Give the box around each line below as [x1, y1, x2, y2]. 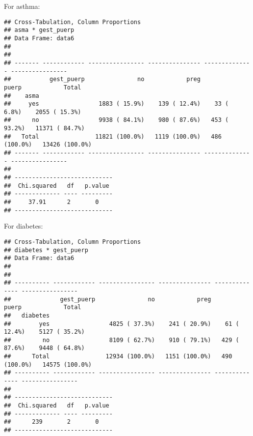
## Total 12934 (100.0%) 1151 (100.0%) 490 [4, 353, 232, 360]
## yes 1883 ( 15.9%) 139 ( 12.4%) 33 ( [4, 100, 229, 108]
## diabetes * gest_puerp [4, 246, 88, 254]
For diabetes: [4, 221, 43, 231]
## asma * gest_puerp [4, 27, 75, 34]
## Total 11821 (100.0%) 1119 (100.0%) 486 [4, 133, 222, 140]
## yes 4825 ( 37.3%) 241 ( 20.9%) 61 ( [4, 320, 239, 327]
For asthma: [4, 1, 40, 11]
